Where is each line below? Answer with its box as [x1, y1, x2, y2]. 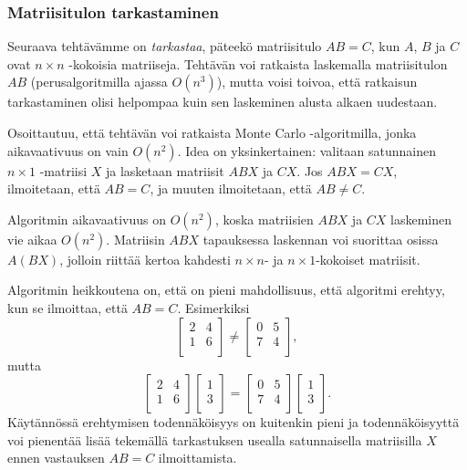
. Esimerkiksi [177, 298, 250, 317]
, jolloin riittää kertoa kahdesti [59, 249, 231, 268]
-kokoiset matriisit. [316, 249, 420, 268]
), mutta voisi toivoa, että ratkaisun [216, 72, 418, 91]
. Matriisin [106, 229, 165, 248]
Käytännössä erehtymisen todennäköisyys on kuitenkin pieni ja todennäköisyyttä [7, 413, 460, 432]
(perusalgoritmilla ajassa [30, 72, 168, 91]
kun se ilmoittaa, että [7, 298, 128, 317]
